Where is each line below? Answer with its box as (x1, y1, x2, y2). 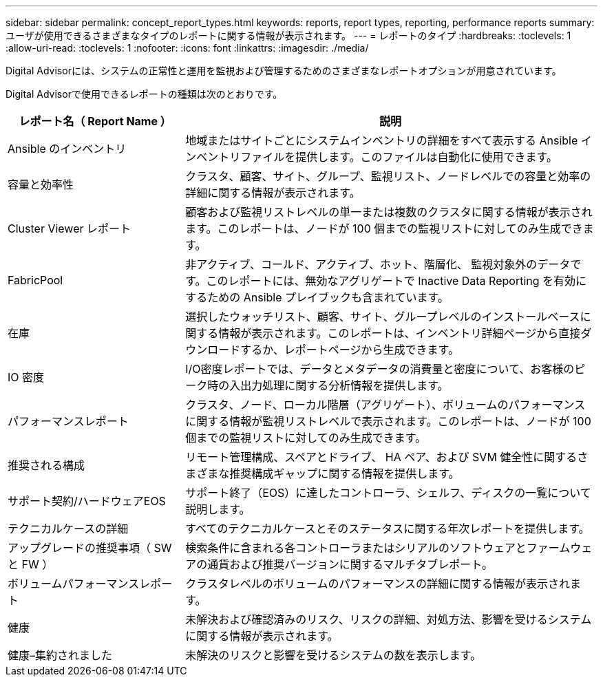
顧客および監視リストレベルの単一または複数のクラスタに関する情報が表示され (185, 205, 593, 219)
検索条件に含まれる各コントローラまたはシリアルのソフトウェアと (185, 541, 527, 555)
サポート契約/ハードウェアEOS (8, 494, 166, 508)
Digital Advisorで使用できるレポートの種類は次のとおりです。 (6, 88, 283, 100)
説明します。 (185, 502, 251, 516)
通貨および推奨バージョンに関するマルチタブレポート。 (207, 557, 493, 571)
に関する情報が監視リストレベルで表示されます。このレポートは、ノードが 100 (185, 414, 591, 428)
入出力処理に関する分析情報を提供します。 (229, 379, 449, 392)
